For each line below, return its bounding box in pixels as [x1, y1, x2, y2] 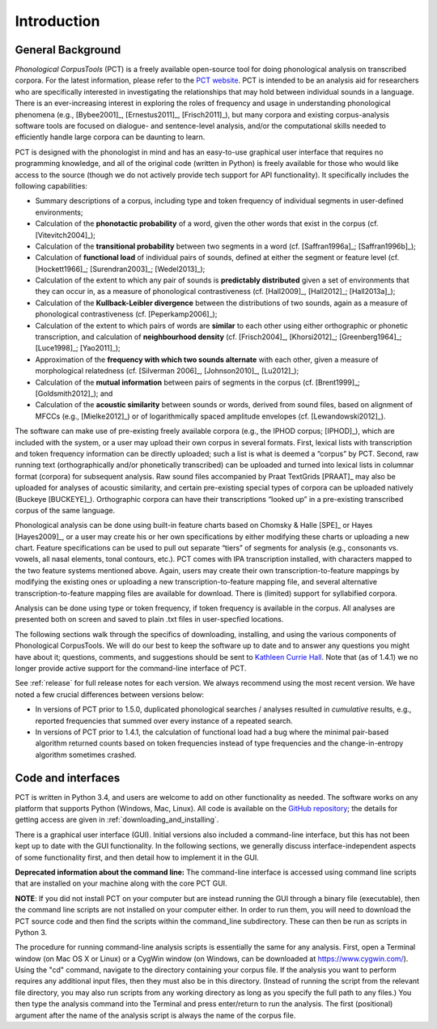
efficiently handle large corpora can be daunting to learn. [15, 132, 206, 142]
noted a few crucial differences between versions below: [15, 689, 205, 699]
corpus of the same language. [15, 505, 116, 515]
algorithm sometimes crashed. [35, 750, 137, 759]
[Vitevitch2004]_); [35, 230, 96, 240]
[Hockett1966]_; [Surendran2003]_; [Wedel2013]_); [35, 264, 206, 274]
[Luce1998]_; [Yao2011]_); [35, 343, 121, 353]
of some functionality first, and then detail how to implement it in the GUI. [15, 853, 259, 862]
